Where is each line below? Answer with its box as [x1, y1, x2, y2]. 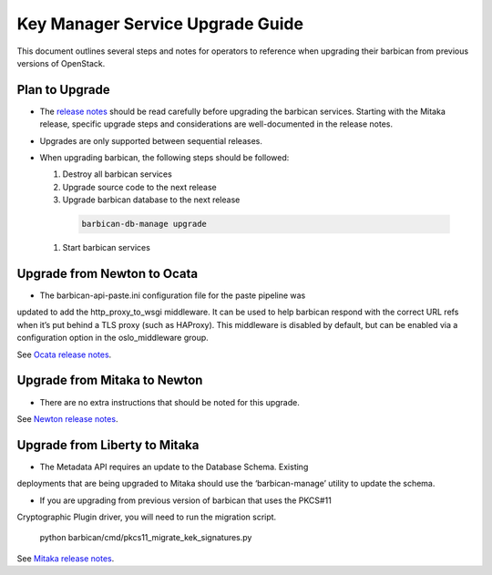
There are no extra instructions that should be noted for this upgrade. [39, 396, 300, 407]
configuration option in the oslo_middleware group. [16, 333, 209, 344]
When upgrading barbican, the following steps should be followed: [39, 152, 290, 163]
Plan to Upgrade [16, 82, 110, 98]
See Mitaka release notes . [16, 552, 115, 564]
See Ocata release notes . [16, 349, 112, 360]
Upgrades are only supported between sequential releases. [39, 135, 263, 146]
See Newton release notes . [16, 413, 118, 424]
